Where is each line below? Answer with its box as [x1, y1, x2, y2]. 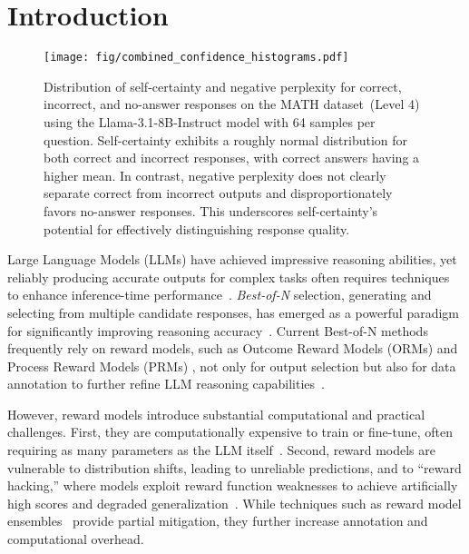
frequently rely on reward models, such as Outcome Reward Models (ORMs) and [7, 339, 458, 358]
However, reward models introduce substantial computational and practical [7, 404, 425, 423]
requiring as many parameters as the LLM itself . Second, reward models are [7, 440, 435, 460]
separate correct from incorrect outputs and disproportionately [44, 183, 393, 203]
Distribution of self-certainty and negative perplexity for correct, [44, 76, 402, 95]
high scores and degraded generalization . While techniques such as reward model [7, 493, 462, 512]
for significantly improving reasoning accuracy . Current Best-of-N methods [7, 321, 428, 340]
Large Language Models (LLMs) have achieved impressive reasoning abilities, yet [7, 250, 457, 269]
